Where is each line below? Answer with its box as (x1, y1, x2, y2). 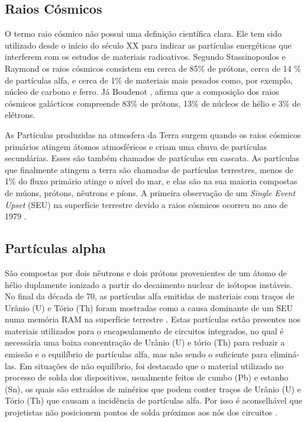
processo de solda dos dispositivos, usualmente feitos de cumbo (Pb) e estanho (5, 371, 289, 383)
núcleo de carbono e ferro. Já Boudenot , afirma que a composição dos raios (5, 85, 279, 98)
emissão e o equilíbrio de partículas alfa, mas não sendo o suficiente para (5, 348, 268, 360)
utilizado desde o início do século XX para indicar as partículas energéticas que (5, 39, 292, 51)
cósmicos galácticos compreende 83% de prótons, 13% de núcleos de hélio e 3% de (5, 97, 301, 109)
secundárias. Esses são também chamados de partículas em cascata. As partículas (5, 152, 300, 164)
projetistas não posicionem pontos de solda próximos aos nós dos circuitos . (5, 406, 277, 418)
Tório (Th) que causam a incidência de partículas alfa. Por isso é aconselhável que (5, 394, 302, 407)
